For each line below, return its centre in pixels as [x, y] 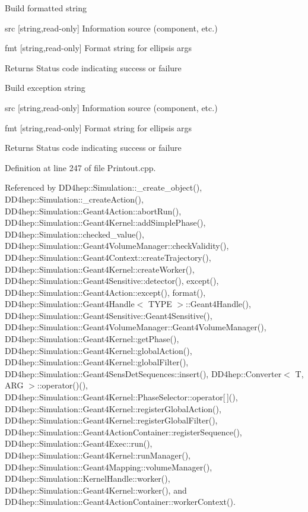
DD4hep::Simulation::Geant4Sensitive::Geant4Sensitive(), [109, 315]
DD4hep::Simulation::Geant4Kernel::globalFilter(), [97, 362]
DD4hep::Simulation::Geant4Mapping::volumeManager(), [109, 467]
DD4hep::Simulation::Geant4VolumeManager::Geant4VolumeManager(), [136, 327]
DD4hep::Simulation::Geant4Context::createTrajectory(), [108, 257]
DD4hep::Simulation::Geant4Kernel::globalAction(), [99, 350]
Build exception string [45, 88]
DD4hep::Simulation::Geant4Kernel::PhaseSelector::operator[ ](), [121, 397]
